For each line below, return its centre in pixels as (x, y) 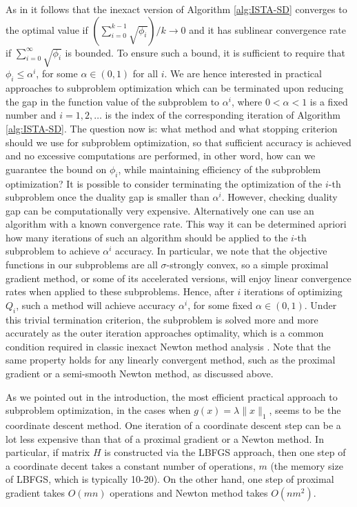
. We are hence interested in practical (243, 73)
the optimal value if (47, 29)
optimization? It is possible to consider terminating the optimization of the (164, 183)
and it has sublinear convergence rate (268, 29)
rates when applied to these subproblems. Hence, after (120, 291)
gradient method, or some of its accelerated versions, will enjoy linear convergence (178, 278)
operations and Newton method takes (189, 492)
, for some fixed (220, 305)
